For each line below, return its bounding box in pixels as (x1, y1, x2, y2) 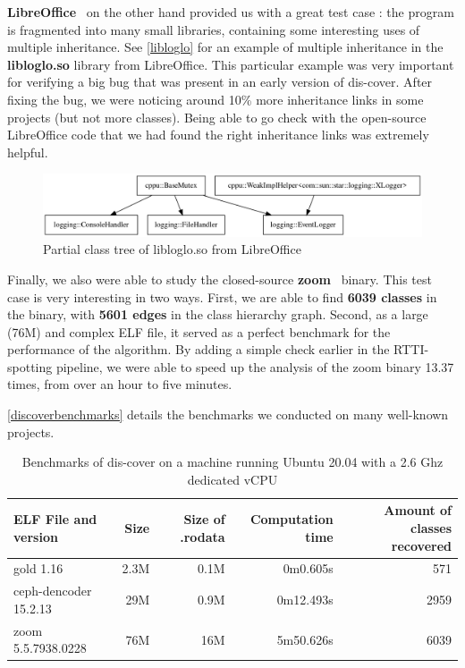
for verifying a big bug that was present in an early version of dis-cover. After (7, 72, 433, 91)
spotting (7, 357, 53, 376)
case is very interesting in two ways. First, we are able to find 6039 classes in (7, 287, 437, 306)
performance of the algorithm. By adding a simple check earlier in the (7, 340, 390, 359)
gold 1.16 (13, 559, 63, 578)
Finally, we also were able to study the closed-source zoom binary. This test (7, 269, 432, 288)
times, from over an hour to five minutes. (7, 375, 232, 393)
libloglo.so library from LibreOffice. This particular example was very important (7, 55, 454, 73)
